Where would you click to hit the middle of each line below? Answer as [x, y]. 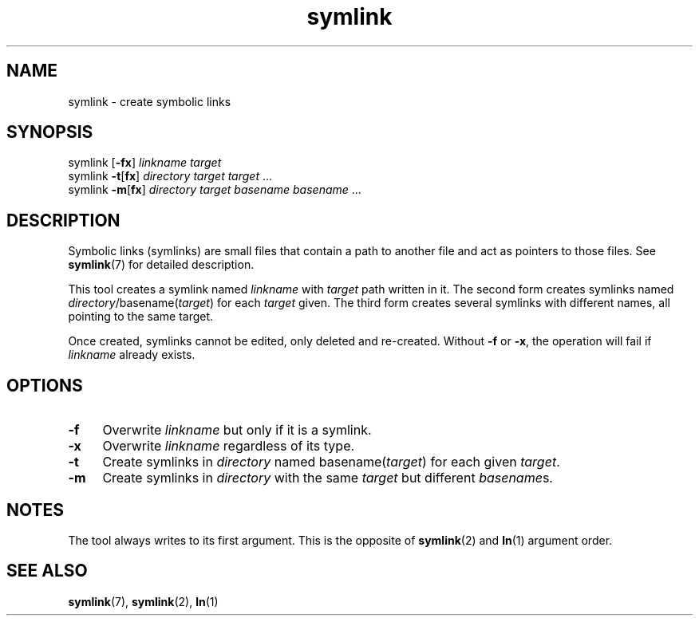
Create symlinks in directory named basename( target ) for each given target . [331, 462]
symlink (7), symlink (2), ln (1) [143, 601]
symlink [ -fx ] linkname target [145, 163]
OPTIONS [45, 385]
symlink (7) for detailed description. [161, 265]
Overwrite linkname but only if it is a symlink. [237, 430]
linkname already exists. [132, 355]
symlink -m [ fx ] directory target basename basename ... [215, 190]
